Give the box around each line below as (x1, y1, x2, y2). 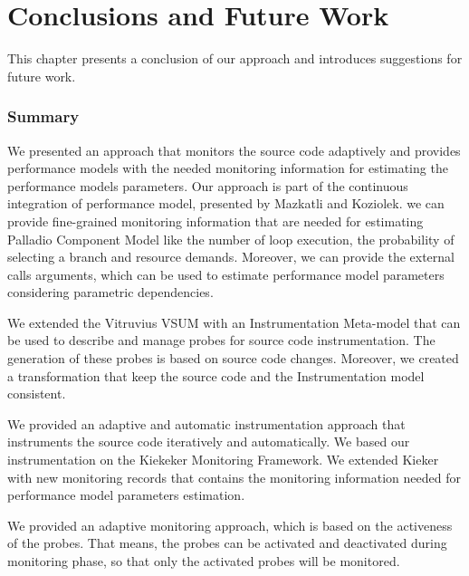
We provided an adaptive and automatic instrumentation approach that (7, 414, 406, 433)
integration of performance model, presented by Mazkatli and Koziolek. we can (7, 194, 445, 213)
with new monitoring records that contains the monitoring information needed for (7, 467, 461, 486)
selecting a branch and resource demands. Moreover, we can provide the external (7, 247, 455, 266)
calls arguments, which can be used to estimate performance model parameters (7, 264, 445, 283)
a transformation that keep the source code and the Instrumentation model (7, 366, 425, 385)
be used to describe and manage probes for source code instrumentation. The (7, 331, 435, 350)
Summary (7, 105, 80, 128)
